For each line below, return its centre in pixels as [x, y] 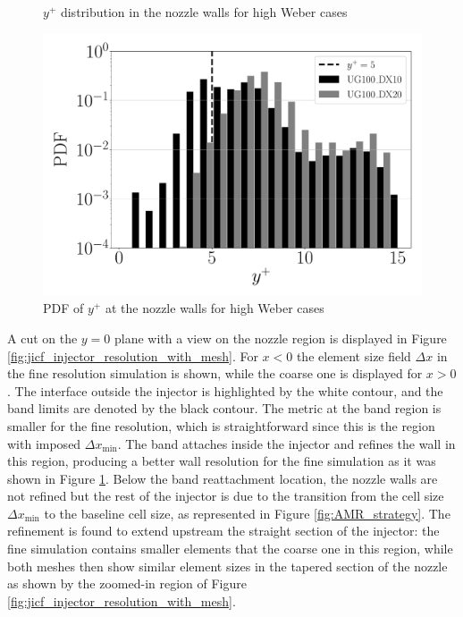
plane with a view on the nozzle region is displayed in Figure [281, 338]
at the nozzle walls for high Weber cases [215, 308]
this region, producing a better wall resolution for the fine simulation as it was [222, 461]
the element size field [354, 355]
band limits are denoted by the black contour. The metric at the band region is [224, 408]
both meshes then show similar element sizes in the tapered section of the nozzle [227, 566]
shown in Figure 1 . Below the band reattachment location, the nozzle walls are [223, 478]
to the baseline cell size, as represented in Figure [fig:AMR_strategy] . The [247, 513]
